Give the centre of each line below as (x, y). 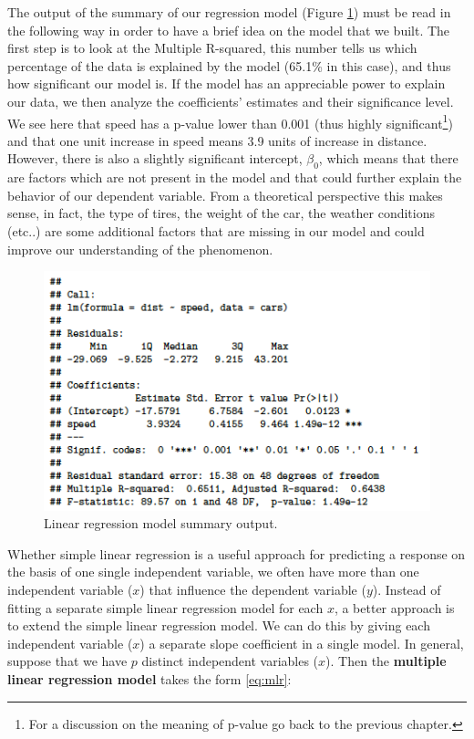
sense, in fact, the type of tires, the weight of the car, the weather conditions (221, 213)
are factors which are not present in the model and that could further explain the (235, 177)
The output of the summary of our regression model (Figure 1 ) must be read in (229, 12)
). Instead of (407, 590)
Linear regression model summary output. (161, 523)
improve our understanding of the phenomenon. (140, 249)
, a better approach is (394, 607)
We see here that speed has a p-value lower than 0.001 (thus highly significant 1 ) (230, 121)
